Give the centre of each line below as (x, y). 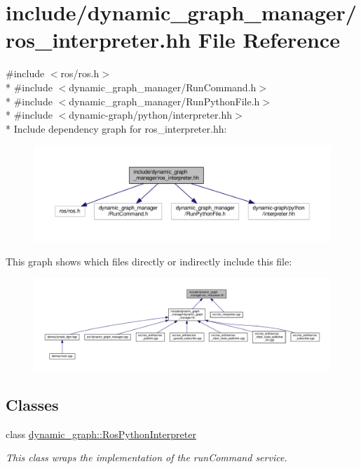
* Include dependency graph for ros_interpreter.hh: (116, 128)
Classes (32, 404)
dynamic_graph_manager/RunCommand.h (163, 87)
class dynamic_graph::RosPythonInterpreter (101, 434)
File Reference (269, 40)
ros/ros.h (80, 73)
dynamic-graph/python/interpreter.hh (151, 115)
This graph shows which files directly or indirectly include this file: (149, 261)
